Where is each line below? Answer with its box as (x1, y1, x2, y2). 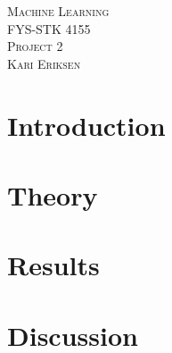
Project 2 (7, 37, 63, 55)
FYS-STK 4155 (7, 19, 91, 38)
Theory (7, 176, 98, 213)
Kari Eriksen (7, 54, 81, 72)
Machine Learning (7, 2, 110, 20)
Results (7, 247, 100, 283)
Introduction (7, 106, 166, 143)
